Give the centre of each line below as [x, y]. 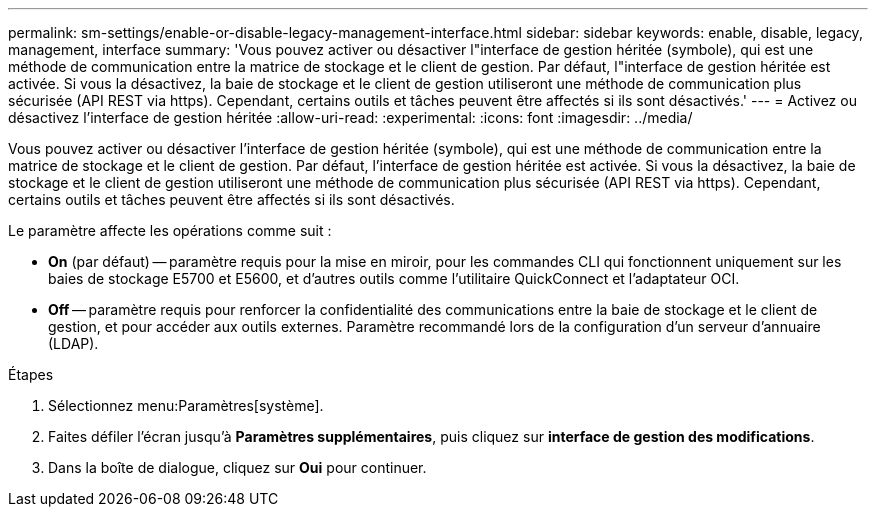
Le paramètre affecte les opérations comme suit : [170, 230]
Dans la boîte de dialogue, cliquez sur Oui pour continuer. [237, 467]
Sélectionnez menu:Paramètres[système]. [186, 405]
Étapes [31, 374]
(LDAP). [73, 343]
